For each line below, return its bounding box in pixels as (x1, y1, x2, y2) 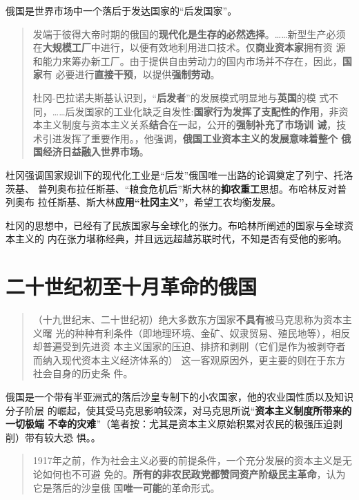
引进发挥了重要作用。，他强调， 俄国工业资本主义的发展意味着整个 (42, 131, 338, 145)
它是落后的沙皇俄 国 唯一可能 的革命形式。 (32, 480, 220, 494)
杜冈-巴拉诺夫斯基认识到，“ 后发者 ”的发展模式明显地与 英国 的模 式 (32, 90, 329, 104)
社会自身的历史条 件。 (32, 366, 133, 381)
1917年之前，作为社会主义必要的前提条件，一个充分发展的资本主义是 (32, 453, 342, 468)
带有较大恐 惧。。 (24, 430, 101, 444)
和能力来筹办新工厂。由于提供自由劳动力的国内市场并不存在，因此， (32, 53, 342, 68)
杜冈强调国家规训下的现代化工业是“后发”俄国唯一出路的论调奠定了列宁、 (6, 167, 334, 182)
